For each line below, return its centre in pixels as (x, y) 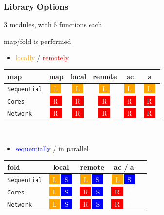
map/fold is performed (37, 41)
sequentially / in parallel (52, 148)
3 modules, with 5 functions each (53, 25)
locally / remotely (42, 57)
